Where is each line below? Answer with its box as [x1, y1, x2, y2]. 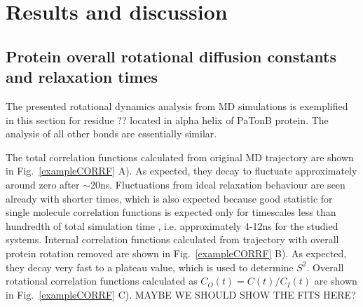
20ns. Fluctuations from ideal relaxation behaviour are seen [90, 177, 345, 191]
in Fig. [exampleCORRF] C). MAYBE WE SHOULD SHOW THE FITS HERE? [6, 287, 356, 301]
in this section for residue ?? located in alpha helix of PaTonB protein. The [6, 112, 329, 127]
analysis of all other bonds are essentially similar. [6, 126, 217, 141]
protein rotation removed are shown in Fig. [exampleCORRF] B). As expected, [6, 245, 347, 260]
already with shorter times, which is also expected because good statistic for [6, 191, 333, 205]
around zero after [6, 177, 80, 191]
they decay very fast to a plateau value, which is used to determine [6, 259, 294, 274]
